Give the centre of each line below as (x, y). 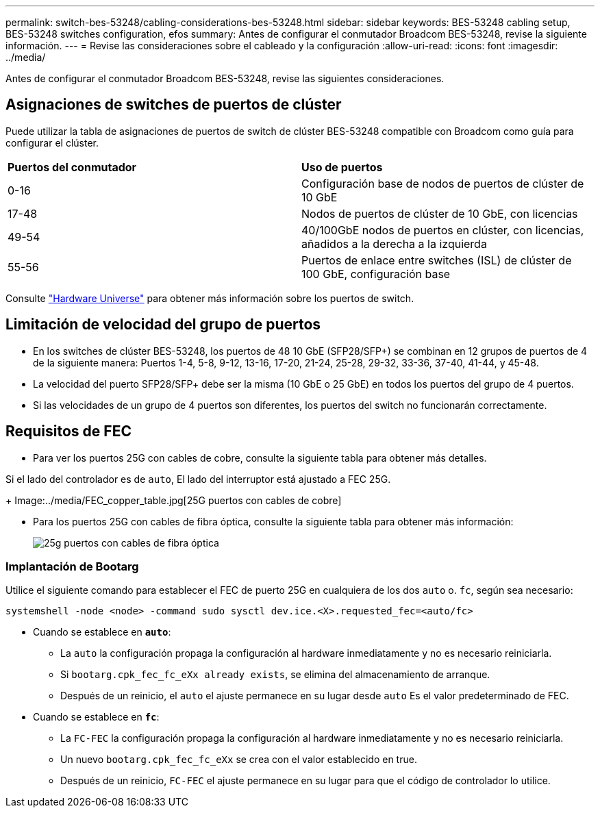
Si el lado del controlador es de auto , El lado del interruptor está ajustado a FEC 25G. (198, 479)
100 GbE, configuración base (376, 274)
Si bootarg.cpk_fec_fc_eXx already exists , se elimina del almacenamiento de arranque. (275, 675)
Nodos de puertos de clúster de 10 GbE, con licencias (440, 213)
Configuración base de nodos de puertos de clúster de (443, 183)
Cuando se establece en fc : (96, 717)
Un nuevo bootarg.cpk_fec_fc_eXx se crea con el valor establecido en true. (239, 760)
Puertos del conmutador (72, 167)
